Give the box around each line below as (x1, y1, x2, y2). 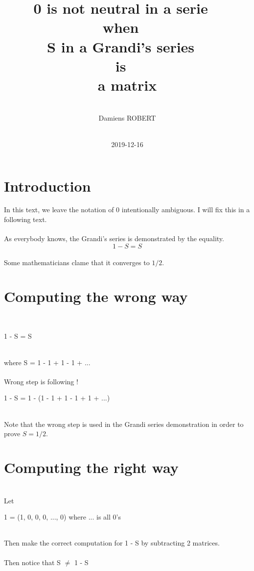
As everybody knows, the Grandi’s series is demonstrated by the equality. (4, 233, 224, 243)
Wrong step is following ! (4, 376, 78, 386)
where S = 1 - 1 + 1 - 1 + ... (4, 357, 91, 367)
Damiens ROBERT (98, 113, 156, 123)
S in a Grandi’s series (47, 36, 195, 56)
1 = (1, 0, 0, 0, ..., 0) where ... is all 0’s (4, 512, 121, 522)
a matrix (97, 74, 157, 95)
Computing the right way (4, 457, 179, 477)
